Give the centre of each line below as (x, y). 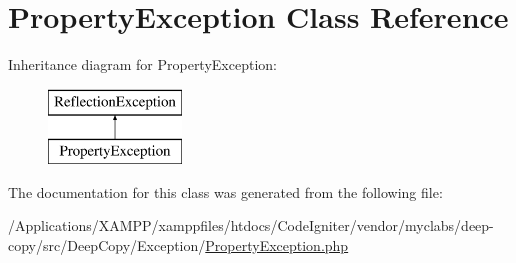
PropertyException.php (277, 245)
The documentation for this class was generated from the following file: (225, 191)
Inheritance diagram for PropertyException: (142, 64)
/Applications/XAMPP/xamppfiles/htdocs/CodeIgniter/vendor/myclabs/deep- (251, 225)
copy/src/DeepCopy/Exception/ (107, 245)
